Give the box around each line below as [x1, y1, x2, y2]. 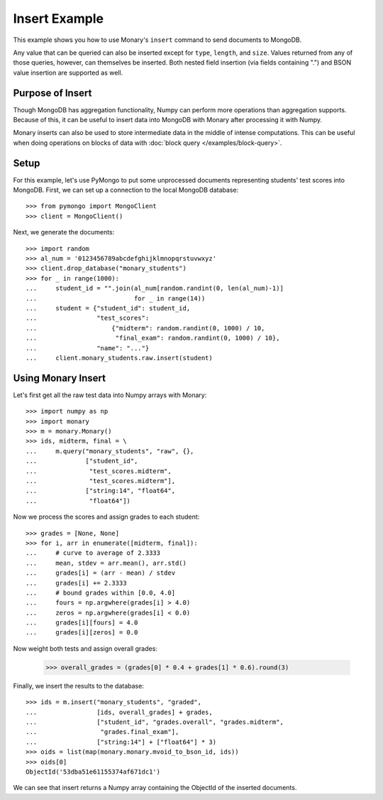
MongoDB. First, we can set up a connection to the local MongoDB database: [13, 185, 239, 195]
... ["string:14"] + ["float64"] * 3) [26, 737, 216, 746]
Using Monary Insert [13, 372, 106, 384]
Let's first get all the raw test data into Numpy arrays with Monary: [13, 391, 207, 399]
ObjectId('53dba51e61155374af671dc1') [26, 767, 161, 776]
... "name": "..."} [26, 344, 150, 352]
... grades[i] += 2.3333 [26, 579, 127, 587]
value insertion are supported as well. [13, 68, 123, 77]
